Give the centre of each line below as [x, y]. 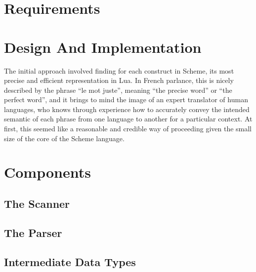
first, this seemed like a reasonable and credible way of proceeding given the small [128, 129]
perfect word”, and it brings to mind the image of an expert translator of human [126, 99]
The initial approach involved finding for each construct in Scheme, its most [119, 70]
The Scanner [37, 204]
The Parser [33, 232]
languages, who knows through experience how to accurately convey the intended [127, 109]
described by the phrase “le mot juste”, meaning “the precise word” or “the [118, 90]
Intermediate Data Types [70, 261]
